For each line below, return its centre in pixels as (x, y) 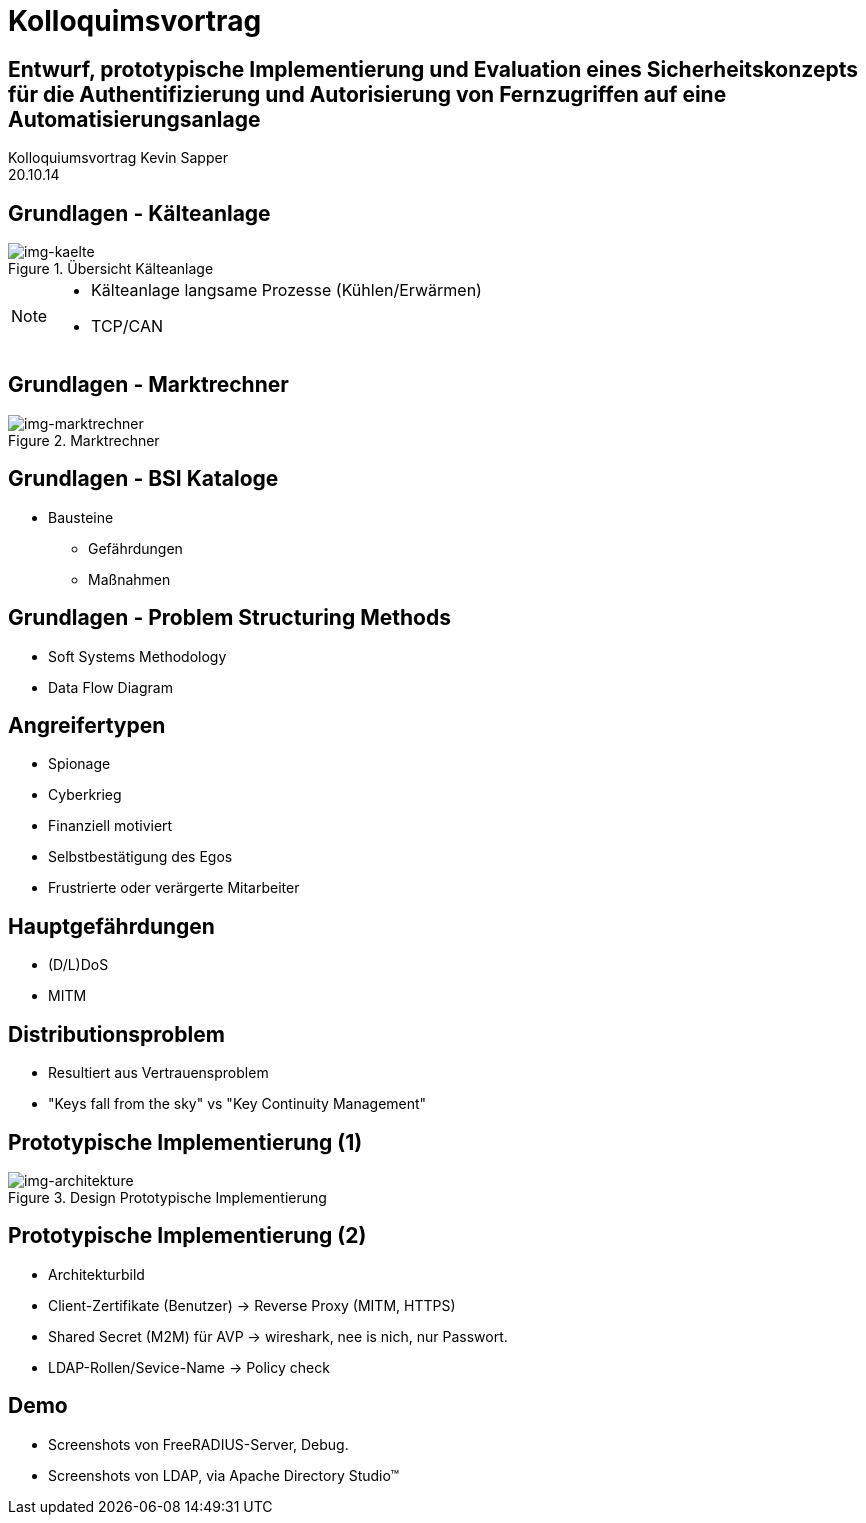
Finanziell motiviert (110, 826)
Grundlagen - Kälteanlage (139, 213)
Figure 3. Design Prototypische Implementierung (167, 1197)
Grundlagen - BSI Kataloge (143, 479)
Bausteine (81, 517)
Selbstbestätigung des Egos (140, 857)
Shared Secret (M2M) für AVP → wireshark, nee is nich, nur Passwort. (278, 1336)
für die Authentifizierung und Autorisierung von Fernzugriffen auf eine (367, 94)
